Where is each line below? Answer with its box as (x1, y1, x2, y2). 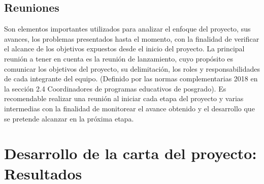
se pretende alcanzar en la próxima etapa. (4, 113, 134, 124)
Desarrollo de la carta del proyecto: (4, 143, 257, 164)
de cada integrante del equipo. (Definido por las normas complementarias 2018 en (4, 73, 258, 84)
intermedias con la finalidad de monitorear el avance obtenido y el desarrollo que (4, 103, 255, 113)
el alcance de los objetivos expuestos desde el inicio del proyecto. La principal (4, 43, 245, 54)
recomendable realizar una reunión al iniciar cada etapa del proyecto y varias (4, 93, 244, 104)
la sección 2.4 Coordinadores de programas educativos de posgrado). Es (4, 83, 226, 94)
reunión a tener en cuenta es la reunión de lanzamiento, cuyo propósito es (4, 53, 234, 64)
